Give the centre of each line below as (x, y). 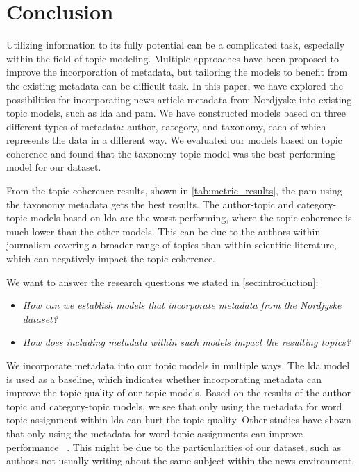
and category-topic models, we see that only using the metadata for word (186, 406)
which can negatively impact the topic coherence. (111, 259)
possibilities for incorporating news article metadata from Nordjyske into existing (179, 99)
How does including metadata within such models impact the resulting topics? (186, 342)
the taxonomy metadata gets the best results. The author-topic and (150, 204)
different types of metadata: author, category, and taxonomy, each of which (166, 126)
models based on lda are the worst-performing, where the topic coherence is (191, 218)
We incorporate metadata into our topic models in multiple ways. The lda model (178, 365)
